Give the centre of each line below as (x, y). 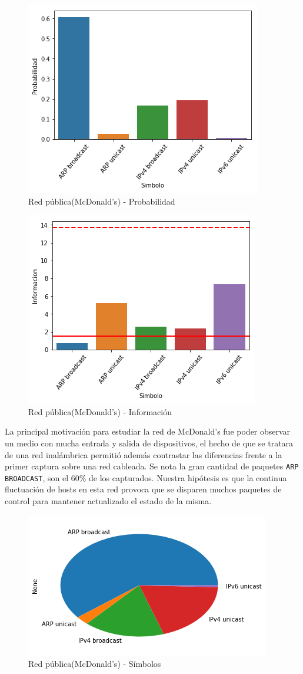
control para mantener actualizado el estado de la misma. (108, 501)
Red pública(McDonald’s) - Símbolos (95, 664)
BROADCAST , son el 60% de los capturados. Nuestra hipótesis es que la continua (146, 477)
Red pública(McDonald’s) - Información (100, 411)
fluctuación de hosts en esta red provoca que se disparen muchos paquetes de (143, 489)
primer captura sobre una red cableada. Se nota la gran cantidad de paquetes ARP (152, 466)
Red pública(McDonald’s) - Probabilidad (102, 201)
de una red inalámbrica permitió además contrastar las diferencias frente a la (144, 454)
